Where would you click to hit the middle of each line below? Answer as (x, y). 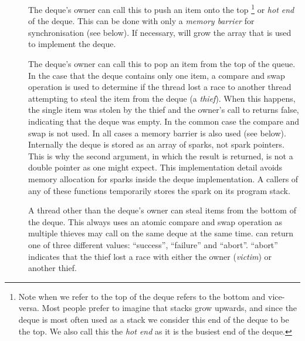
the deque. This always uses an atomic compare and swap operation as (155, 221)
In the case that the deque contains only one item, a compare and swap (157, 75)
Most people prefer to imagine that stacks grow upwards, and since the (170, 308)
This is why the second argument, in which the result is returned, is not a (161, 156)
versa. (29, 308)
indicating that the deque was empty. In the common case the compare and (164, 121)
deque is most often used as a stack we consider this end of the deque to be (154, 319)
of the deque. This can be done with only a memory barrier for (141, 21)
